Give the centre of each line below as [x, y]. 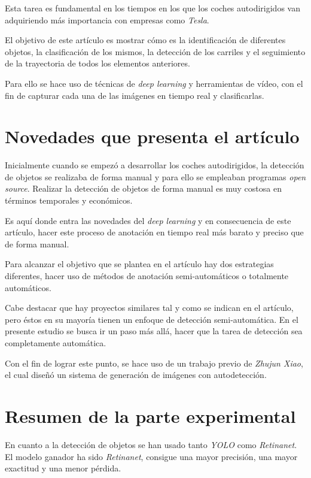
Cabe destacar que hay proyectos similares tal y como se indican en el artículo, [149, 308]
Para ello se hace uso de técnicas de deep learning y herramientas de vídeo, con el [154, 83]
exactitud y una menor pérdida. [63, 468]
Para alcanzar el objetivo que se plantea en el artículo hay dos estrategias [139, 264]
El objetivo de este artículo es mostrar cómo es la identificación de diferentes [145, 40]
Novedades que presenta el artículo [152, 136]
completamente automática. [56, 343]
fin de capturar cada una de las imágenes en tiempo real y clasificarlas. [135, 95]
